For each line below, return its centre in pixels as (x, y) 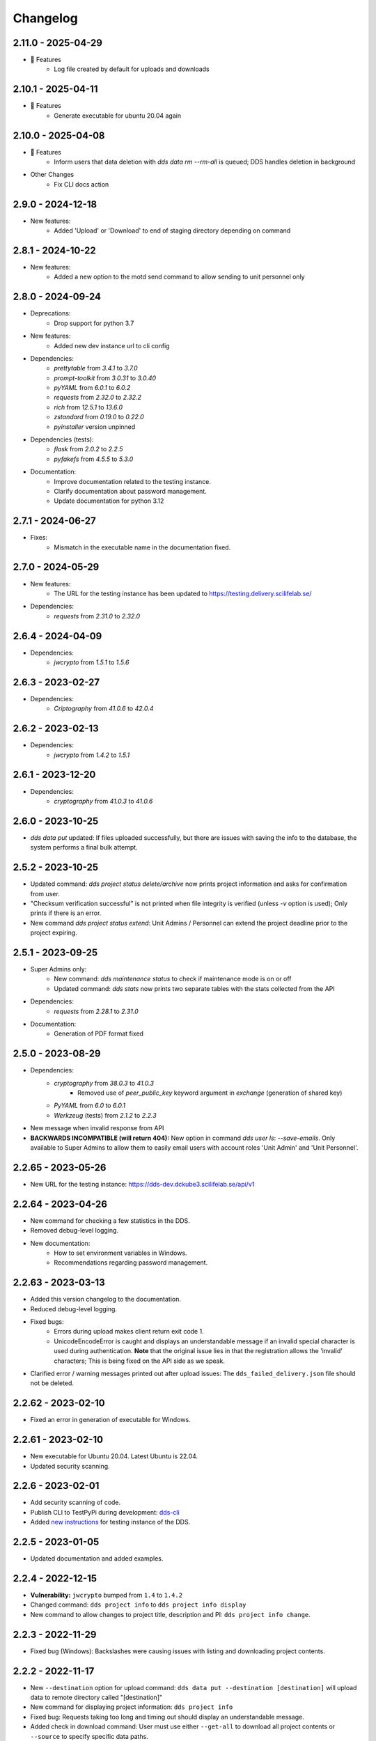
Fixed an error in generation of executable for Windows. (110, 1420)
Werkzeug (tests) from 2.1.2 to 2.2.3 (105, 1115)
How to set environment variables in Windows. (120, 1253)
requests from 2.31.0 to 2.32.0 (97, 616)
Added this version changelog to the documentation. (105, 1299)
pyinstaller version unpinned (95, 427)
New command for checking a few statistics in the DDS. (110, 1220)
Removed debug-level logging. (74, 1231)
